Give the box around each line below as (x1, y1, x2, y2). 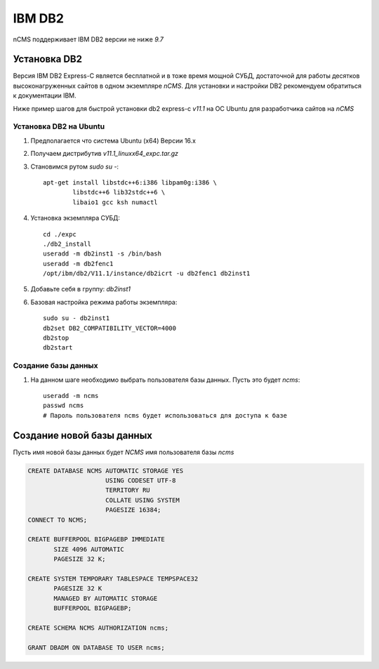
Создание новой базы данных (13, 429, 153, 442)
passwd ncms (43, 402, 84, 410)
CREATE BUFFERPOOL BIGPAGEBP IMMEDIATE (27, 536, 165, 543)
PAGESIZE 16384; (105, 506, 161, 514)
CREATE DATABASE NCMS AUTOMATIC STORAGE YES (27, 467, 184, 475)
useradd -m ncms (43, 392, 99, 399)
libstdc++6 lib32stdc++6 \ (72, 188, 166, 197)
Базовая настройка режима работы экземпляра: (30, 298, 178, 306)
